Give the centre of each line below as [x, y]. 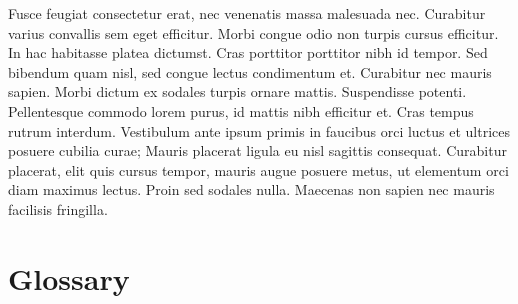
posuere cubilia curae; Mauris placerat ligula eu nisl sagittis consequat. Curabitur [257, 150]
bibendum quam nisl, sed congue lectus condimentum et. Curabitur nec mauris [250, 71]
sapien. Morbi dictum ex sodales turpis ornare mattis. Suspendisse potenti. [237, 91]
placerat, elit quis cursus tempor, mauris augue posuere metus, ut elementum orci [258, 169]
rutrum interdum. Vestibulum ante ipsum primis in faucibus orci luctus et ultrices [259, 130]
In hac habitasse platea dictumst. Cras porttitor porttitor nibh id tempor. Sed [248, 52]
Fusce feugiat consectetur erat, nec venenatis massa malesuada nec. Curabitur [247, 13]
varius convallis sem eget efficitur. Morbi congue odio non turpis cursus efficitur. [253, 32]
